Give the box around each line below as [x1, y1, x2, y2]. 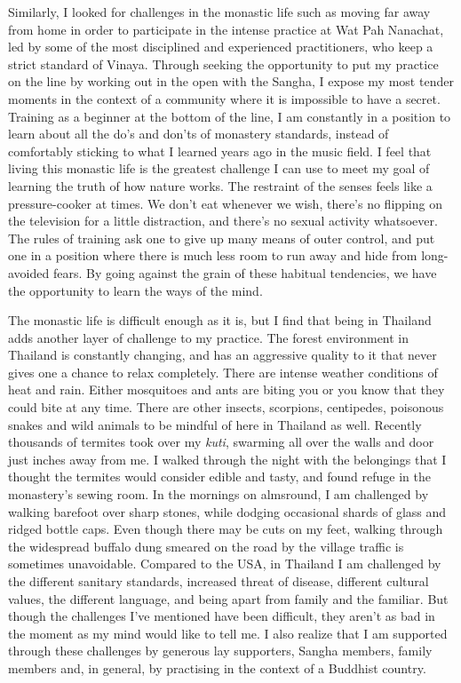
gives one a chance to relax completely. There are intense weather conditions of [8, 362, 438, 381]
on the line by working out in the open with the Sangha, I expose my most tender [8, 72, 454, 91]
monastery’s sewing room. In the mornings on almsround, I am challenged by [8, 485, 429, 504]
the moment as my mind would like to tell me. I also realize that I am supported [8, 623, 448, 642]
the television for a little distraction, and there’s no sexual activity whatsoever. [8, 211, 438, 230]
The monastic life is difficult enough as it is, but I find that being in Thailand [8, 311, 432, 330]
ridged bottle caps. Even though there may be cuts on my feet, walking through [8, 520, 443, 538]
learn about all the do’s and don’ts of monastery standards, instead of [8, 124, 389, 143]
